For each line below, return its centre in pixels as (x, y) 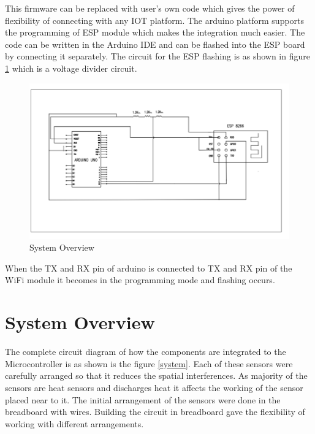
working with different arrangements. (74, 423)
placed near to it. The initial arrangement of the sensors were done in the (143, 399)
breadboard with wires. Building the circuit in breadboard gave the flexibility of (155, 412)
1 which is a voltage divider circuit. (71, 68)
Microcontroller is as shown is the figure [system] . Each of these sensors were (149, 363)
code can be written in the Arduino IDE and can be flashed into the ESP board (155, 44)
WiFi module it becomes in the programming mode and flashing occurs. (140, 280)
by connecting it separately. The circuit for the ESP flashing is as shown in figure (157, 56)
